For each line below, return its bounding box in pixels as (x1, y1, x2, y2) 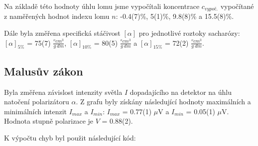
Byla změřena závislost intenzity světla (4, 86, 123, 97)
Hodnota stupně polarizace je (4, 116, 94, 126)
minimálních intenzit (4, 106, 67, 116)
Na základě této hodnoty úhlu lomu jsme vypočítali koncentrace (4, 1, 200, 11)
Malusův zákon (4, 63, 83, 78)
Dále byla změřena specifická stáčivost (4, 28, 121, 38)
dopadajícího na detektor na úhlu (129, 86, 232, 97)
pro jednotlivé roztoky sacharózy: (138, 28, 240, 38)
